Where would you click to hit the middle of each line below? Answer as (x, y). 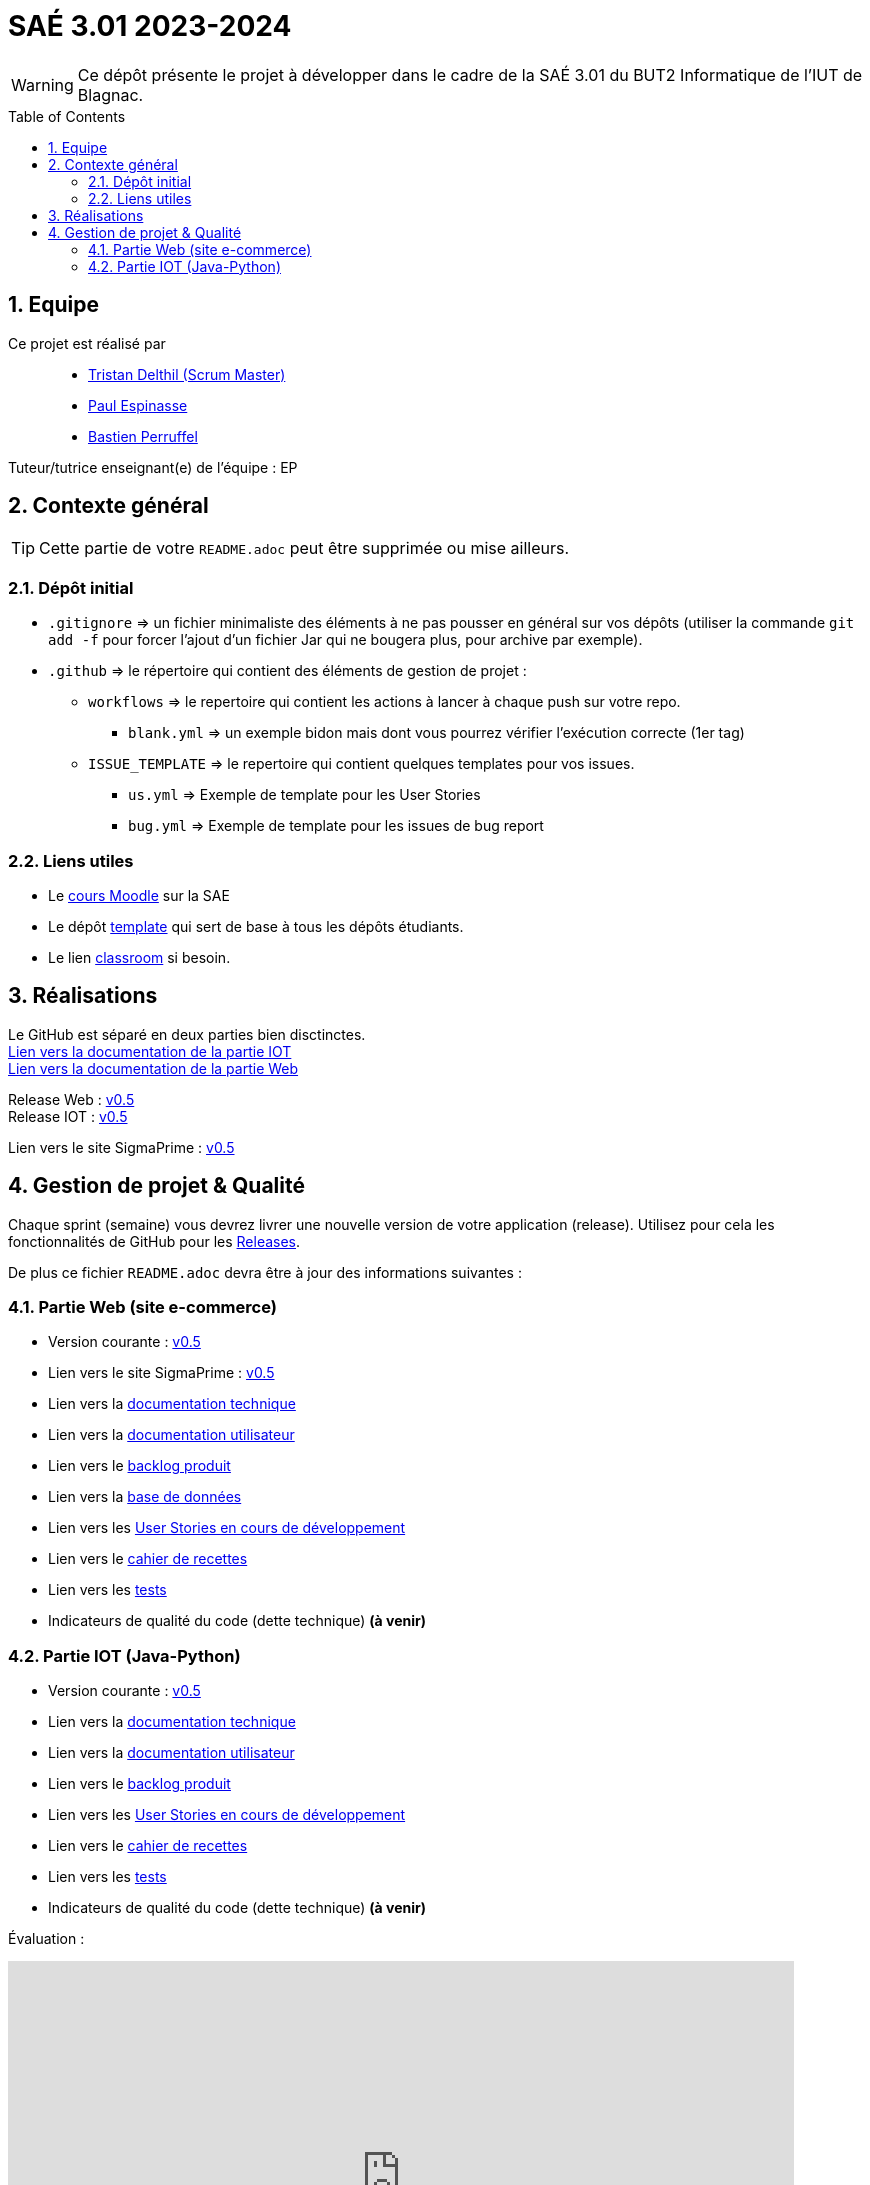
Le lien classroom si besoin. (139, 957)
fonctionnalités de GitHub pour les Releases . (154, 1241)
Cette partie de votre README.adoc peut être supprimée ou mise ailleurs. (304, 548)
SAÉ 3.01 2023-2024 (150, 26)
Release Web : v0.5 (71, 1099)
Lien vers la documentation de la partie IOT (150, 1051)
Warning (42, 84)
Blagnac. (110, 94)
